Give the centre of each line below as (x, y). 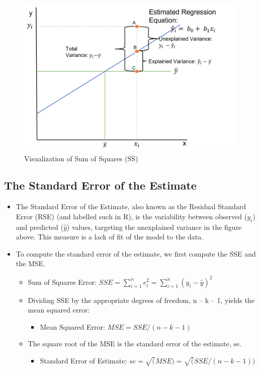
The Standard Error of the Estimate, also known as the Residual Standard (131, 206)
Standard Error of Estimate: (83, 360)
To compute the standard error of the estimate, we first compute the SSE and (136, 253)
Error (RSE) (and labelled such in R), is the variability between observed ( (132, 216)
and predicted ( (39, 227)
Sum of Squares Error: (62, 282)
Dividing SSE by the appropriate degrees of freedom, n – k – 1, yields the (141, 300)
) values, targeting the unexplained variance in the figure (154, 227)
